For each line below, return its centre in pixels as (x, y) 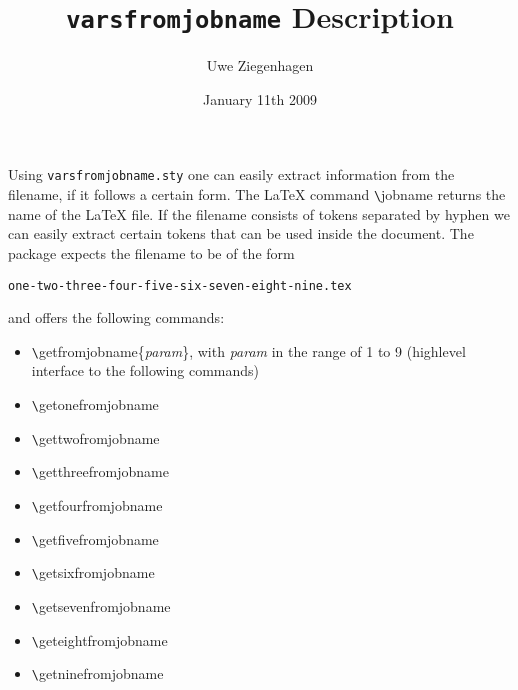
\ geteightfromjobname (99, 639)
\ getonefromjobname (95, 404)
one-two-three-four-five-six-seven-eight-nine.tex (180, 285)
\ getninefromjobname (97, 673)
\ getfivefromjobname (95, 538)
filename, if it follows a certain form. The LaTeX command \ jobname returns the (257, 194)
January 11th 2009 (260, 98)
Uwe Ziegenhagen (260, 65)
